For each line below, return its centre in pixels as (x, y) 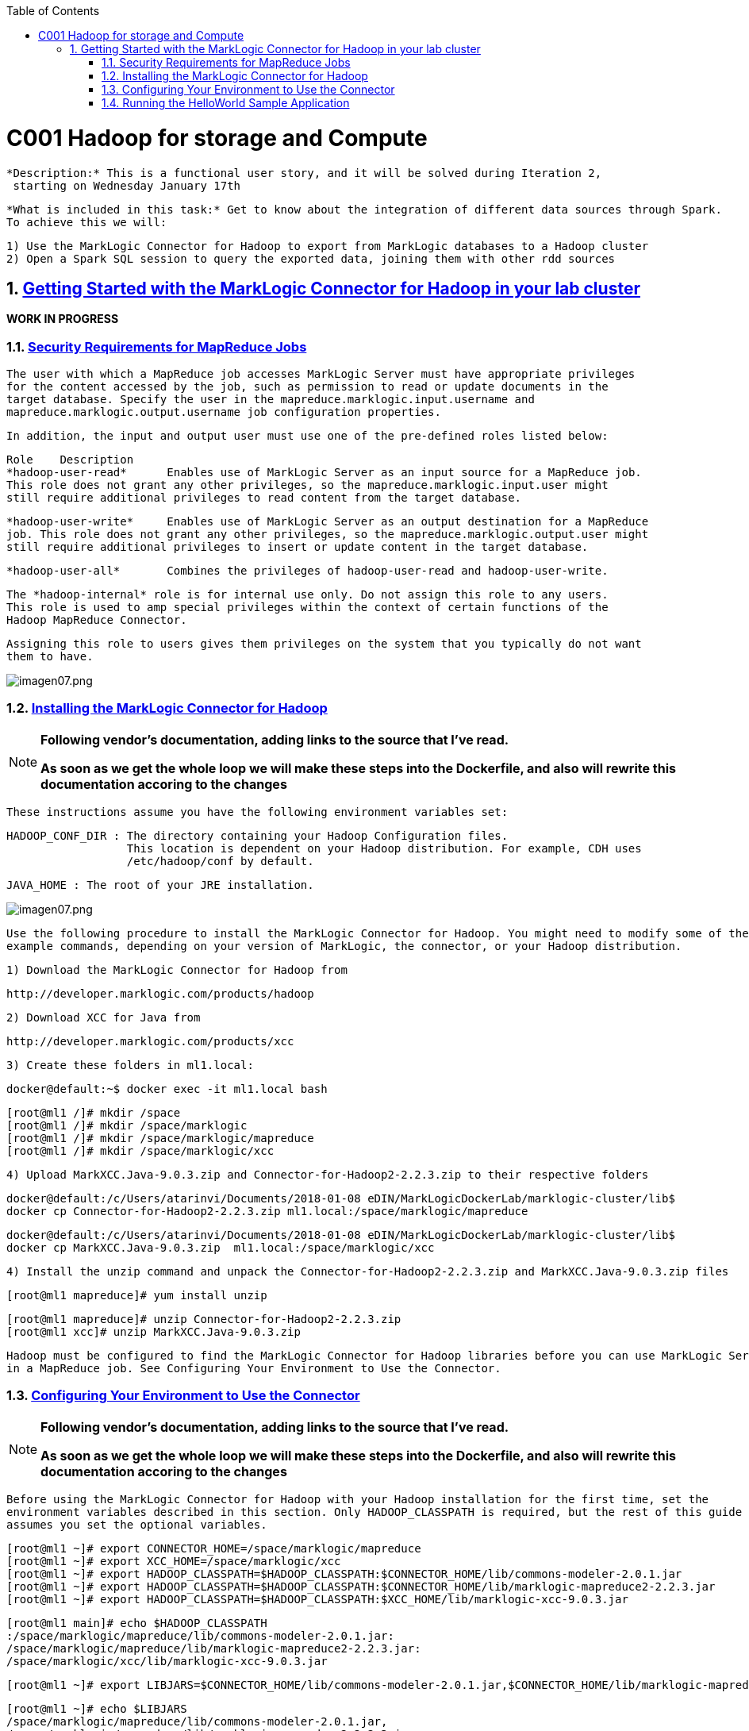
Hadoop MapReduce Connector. (97, 620)
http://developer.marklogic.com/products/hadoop (160, 993)
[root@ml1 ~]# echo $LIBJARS (97, 1708)
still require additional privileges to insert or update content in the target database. (298, 547)
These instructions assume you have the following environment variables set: (257, 812)
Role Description (70, 460)
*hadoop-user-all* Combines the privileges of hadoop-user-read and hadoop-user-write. (307, 571)
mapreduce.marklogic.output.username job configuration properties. (224, 412)
